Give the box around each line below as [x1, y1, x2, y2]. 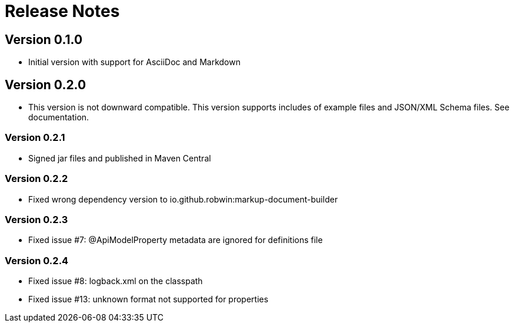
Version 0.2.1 [5, 132, 65, 144]
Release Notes [5, 1, 120, 21]
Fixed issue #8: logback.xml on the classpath [28, 276, 203, 286]
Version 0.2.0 [5, 77, 86, 92]
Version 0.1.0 [5, 32, 83, 47]
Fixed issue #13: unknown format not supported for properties [28, 294, 269, 305]
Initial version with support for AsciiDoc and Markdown [28, 57, 241, 68]
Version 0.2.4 [5, 254, 69, 267]
